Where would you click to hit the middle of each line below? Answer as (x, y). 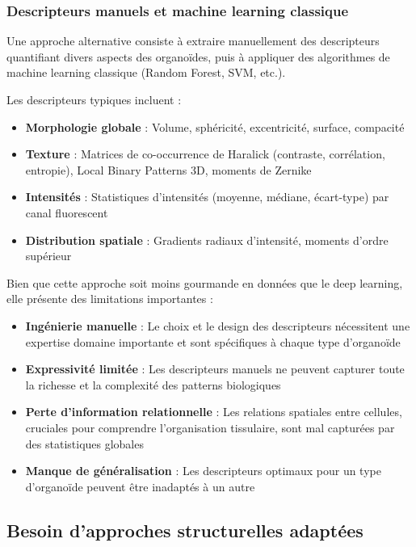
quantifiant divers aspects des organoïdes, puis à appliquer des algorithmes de (198, 56)
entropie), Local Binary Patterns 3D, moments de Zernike (168, 169)
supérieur (48, 256)
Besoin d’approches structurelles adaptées (185, 530)
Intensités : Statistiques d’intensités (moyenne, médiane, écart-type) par (207, 197)
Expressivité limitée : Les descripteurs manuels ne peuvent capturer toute (215, 369)
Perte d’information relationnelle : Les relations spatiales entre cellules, (214, 412)
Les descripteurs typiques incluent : (94, 99)
